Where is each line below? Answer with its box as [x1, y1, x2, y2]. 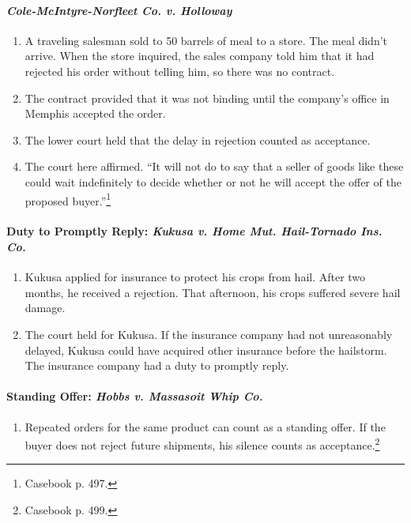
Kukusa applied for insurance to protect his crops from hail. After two [25, 269, 366, 285]
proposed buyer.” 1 [25, 190, 111, 209]
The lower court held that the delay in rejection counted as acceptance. [25, 131, 371, 148]
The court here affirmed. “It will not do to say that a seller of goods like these [25, 158, 404, 175]
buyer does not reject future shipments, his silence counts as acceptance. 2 [25, 435, 380, 453]
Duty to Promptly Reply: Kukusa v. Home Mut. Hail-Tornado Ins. [6, 223, 383, 239]
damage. [25, 299, 66, 316]
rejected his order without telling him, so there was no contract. [25, 62, 335, 79]
